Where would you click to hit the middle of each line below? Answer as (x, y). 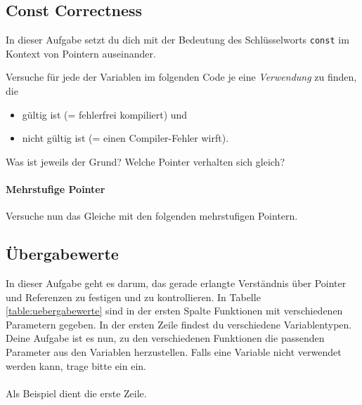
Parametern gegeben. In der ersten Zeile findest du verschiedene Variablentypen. (179, 324)
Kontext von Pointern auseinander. (81, 53)
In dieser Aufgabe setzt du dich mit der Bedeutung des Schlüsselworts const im (177, 40)
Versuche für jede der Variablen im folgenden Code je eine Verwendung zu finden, (181, 77)
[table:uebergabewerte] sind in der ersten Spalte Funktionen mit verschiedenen (174, 311)
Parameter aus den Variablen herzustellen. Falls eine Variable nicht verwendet (174, 351)
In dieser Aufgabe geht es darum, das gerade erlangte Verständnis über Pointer (176, 283)
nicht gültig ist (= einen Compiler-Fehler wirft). (125, 138)
